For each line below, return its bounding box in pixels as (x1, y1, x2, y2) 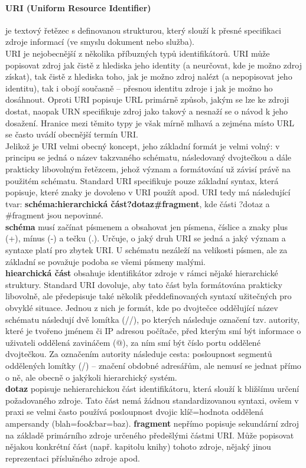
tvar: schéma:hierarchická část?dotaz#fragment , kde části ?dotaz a (5, 197, 270, 210)
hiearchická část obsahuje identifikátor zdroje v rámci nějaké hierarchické (5, 267, 278, 279)
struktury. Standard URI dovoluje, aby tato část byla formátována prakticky (5, 278, 282, 290)
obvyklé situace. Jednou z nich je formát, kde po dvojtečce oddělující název (5, 302, 278, 314)
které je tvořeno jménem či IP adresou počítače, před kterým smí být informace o (5, 325, 301, 337)
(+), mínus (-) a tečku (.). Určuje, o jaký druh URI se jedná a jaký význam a (5, 232, 286, 244)
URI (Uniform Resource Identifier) (5, 1, 151, 14)
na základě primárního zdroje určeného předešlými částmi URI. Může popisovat (5, 428, 294, 441)
